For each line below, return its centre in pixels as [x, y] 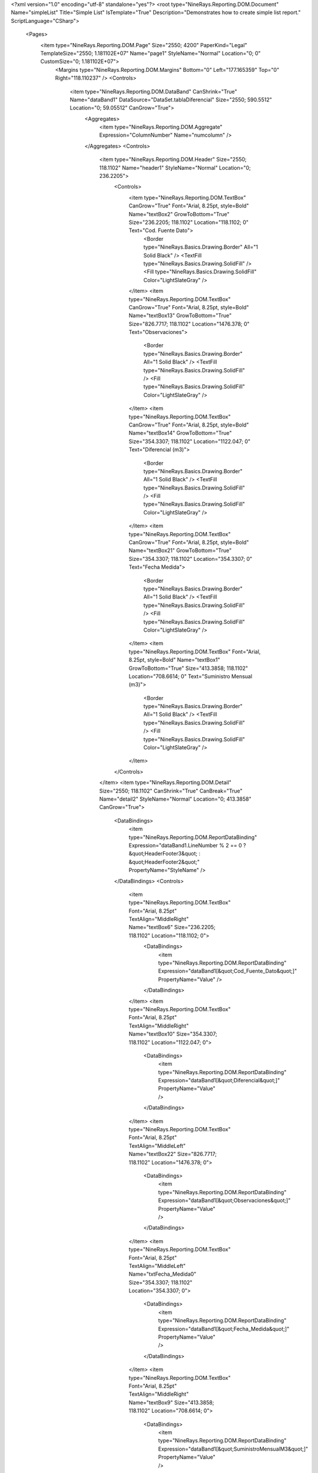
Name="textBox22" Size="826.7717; [173, 1154]
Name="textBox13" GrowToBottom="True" [180, 316]
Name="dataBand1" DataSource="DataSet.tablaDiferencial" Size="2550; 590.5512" [171, 100]
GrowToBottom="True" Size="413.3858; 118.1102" [188, 668]
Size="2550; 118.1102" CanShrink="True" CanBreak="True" [171, 791]
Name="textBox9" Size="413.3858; [171, 1402]
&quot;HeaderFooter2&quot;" [164, 862]
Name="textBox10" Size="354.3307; [173, 1034]
